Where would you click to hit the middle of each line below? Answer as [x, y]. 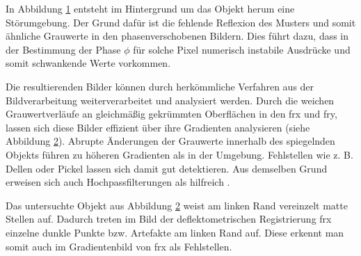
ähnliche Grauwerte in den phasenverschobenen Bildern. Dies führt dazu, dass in [177, 36]
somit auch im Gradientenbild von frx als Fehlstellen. [119, 246]
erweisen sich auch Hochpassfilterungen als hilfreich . [118, 182]
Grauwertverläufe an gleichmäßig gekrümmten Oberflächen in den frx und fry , [171, 114]
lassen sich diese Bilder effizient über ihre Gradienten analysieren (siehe [158, 127]
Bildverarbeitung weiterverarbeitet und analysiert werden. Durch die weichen [170, 100]
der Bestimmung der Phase [63, 49]
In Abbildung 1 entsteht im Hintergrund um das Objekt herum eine [150, 8]
